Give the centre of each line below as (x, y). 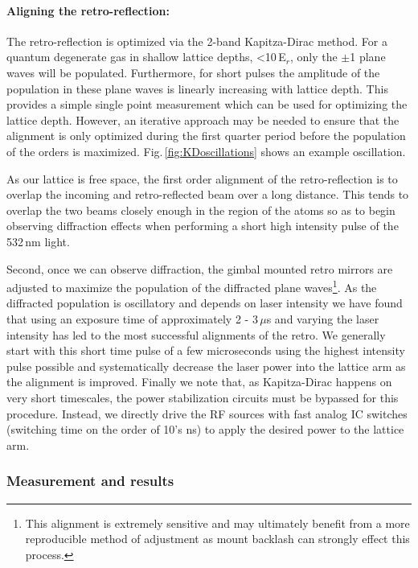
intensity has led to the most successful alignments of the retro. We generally (196, 334)
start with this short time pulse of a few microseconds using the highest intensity (206, 350)
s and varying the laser (323, 318)
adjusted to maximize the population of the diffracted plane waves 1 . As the (192, 286)
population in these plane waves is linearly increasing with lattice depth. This (197, 88)
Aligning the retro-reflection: (88, 10)
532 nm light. (38, 241)
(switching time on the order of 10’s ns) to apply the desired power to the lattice (205, 429)
